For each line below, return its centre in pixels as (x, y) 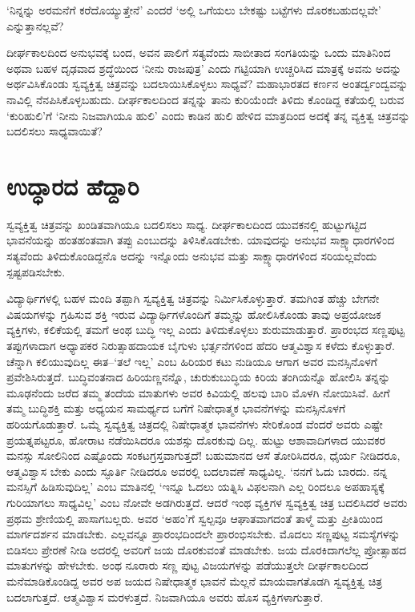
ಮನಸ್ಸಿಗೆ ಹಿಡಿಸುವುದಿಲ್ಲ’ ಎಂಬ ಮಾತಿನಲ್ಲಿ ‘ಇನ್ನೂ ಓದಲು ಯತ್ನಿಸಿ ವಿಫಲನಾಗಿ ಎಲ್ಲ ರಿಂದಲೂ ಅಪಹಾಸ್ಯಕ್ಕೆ (195, 487)
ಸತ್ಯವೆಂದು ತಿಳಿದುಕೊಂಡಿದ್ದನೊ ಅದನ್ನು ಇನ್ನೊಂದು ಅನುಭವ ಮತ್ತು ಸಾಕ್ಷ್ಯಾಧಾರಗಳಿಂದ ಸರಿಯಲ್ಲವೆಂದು (192, 256)
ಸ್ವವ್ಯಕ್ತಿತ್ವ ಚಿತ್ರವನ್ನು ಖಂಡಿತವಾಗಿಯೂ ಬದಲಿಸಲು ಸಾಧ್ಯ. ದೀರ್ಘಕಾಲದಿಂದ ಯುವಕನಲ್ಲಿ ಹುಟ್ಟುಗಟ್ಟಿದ (187, 224)
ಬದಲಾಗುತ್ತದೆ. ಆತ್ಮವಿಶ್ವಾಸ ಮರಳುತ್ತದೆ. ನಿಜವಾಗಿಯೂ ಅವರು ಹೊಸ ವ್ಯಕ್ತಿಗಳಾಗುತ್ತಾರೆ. (165, 596)
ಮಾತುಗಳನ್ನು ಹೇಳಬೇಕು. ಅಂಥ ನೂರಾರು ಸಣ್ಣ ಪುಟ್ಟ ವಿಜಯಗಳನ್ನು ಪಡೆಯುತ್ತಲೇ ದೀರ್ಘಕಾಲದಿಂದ (187, 565)
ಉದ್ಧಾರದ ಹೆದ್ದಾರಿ (73, 185)
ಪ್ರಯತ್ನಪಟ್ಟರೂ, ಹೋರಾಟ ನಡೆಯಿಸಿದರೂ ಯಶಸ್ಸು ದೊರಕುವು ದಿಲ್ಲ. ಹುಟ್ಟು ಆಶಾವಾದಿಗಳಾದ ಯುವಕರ (196, 439)
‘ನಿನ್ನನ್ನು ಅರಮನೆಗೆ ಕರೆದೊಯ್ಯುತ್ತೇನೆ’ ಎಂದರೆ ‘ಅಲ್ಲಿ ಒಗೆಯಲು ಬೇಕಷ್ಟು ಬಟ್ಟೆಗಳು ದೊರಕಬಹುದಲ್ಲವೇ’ (194, 10)
